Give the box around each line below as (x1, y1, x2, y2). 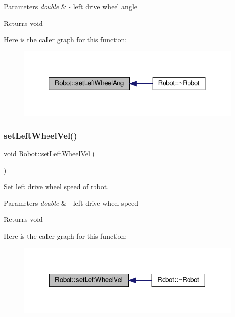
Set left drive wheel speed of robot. (4, 181, 109, 192)
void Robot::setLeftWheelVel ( (4, 148, 95, 159)
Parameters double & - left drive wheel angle (4, 1, 138, 11)
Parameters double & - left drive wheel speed (4, 197, 139, 208)
